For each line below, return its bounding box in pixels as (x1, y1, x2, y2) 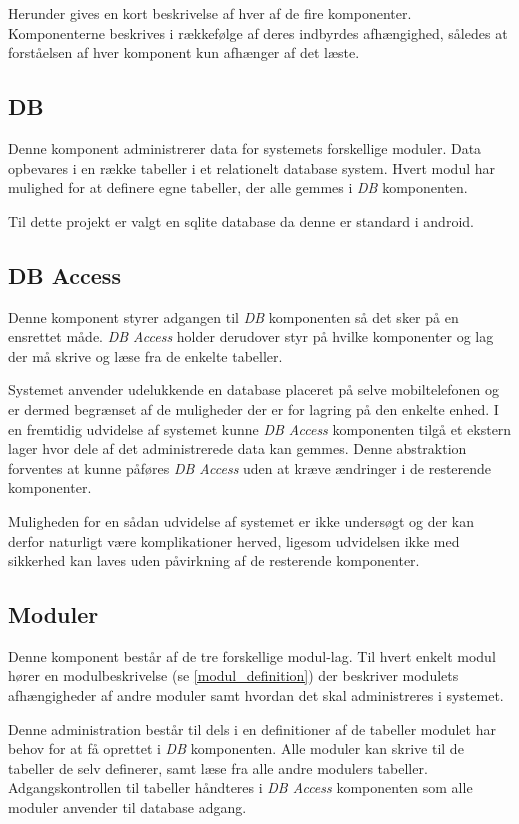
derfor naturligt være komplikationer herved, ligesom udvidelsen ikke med (8, 530, 460, 551)
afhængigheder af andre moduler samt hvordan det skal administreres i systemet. (8, 685, 504, 706)
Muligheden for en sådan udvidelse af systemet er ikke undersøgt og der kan (8, 510, 475, 531)
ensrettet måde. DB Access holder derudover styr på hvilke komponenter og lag (8, 326, 494, 347)
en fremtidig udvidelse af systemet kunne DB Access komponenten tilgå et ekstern (8, 418, 512, 439)
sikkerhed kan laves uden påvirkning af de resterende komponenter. (8, 550, 420, 571)
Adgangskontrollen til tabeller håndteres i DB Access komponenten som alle (8, 777, 473, 798)
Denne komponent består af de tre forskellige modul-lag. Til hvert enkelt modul (8, 645, 496, 666)
